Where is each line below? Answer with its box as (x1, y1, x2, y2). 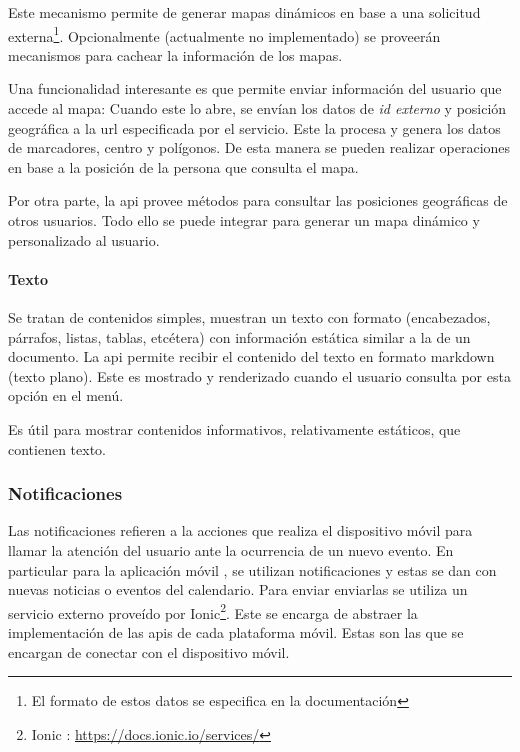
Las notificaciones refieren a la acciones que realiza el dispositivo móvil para (8, 520, 473, 541)
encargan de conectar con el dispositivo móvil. (8, 641, 290, 662)
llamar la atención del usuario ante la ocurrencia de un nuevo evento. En (8, 539, 454, 560)
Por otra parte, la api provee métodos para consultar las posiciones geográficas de (8, 190, 508, 211)
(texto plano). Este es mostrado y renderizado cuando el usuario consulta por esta (8, 365, 511, 386)
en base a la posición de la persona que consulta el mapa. (8, 156, 359, 177)
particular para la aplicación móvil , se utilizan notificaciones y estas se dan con (8, 559, 497, 580)
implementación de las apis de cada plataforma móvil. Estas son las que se (8, 621, 464, 642)
